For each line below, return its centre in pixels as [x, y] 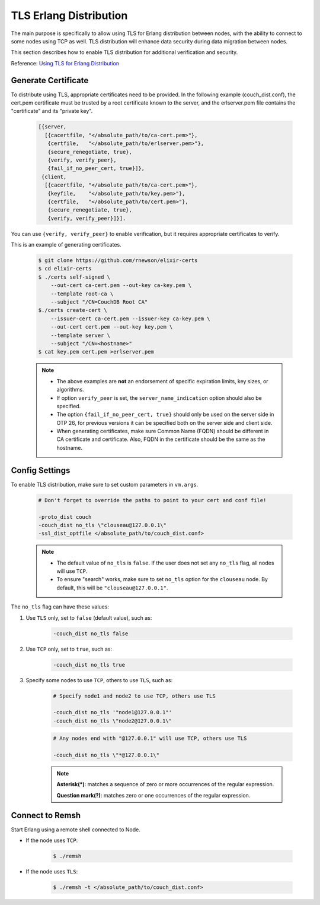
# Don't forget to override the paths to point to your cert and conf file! [152, 500]
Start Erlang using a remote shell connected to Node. [76, 830]
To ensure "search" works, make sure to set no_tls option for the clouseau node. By [162, 579]
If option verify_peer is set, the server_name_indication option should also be [159, 398]
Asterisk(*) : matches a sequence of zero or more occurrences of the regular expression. [165, 784]
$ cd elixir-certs [65, 269]
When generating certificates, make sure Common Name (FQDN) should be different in [163, 431]
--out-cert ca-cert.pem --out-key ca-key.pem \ [121, 286]
